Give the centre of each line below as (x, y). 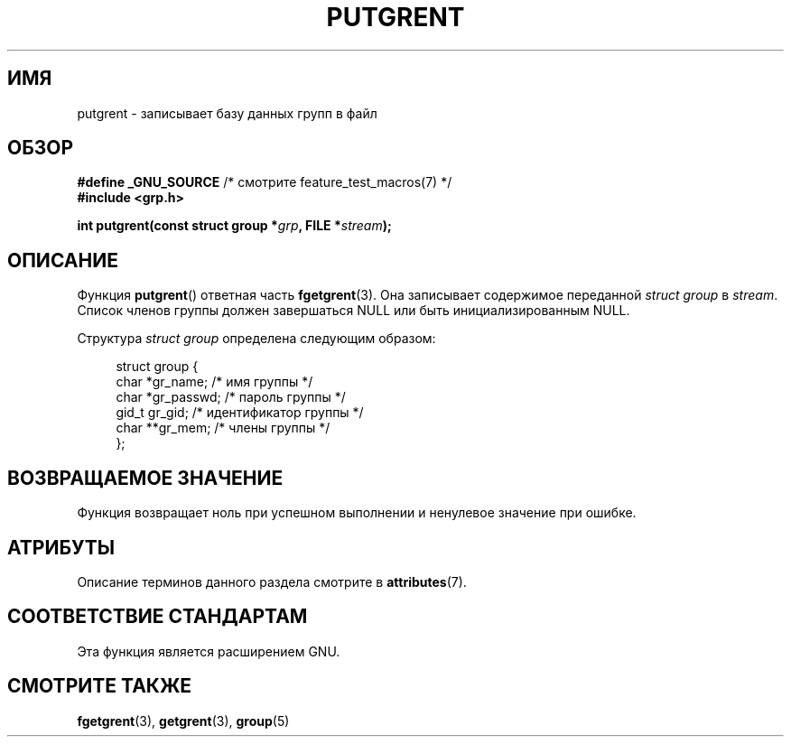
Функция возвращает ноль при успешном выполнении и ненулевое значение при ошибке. (357, 513)
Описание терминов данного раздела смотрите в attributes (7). (272, 581)
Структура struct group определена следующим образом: (256, 339)
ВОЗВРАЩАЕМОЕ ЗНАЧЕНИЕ (145, 478)
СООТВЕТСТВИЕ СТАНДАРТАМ (158, 617)
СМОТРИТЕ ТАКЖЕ (100, 686)
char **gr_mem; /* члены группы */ (223, 428)
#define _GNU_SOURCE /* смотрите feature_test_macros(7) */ (265, 182)
